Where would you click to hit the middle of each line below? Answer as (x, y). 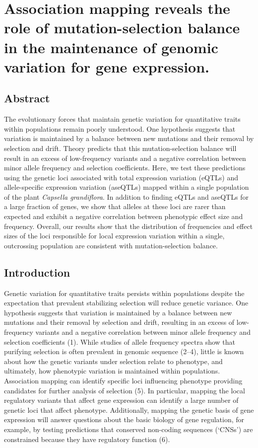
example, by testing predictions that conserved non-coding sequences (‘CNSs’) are (129, 429)
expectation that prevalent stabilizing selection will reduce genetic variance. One (126, 303)
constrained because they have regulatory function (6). (87, 439)
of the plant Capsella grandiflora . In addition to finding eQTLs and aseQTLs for (126, 196)
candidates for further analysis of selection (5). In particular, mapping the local (125, 390)
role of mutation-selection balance (122, 28)
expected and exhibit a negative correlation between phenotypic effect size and (124, 216)
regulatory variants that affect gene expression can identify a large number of (121, 400)
